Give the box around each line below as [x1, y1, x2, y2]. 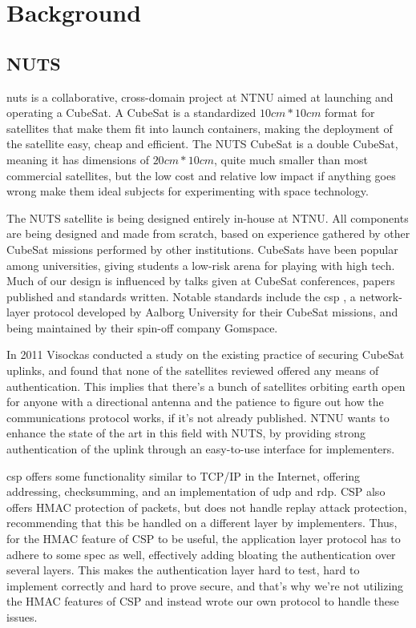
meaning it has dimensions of [6, 151, 149, 167]
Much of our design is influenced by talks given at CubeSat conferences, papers [6, 272, 395, 289]
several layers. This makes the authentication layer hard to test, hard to [6, 562, 360, 578]
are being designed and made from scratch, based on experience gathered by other [6, 225, 410, 242]
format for [325, 104, 375, 121]
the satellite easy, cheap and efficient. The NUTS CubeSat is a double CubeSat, [6, 135, 398, 152]
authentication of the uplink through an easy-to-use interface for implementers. [6, 441, 395, 457]
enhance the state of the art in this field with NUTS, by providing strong [6, 425, 366, 441]
